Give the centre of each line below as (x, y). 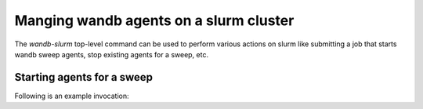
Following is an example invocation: (72, 96)
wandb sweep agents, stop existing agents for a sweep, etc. (112, 54)
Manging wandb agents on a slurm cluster (154, 20)
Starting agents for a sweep (83, 77)
